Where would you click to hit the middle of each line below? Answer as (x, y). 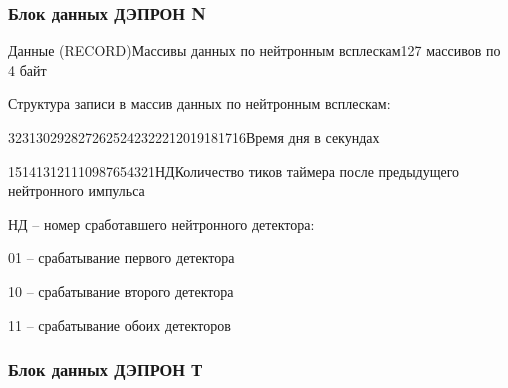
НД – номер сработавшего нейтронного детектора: (161, 223)
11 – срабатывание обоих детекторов (119, 324)
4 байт (27, 69)
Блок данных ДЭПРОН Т (105, 369)
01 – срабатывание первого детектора (121, 257)
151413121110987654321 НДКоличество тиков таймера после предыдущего (234, 170)
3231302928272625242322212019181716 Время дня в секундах (194, 137)
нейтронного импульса (76, 190)
